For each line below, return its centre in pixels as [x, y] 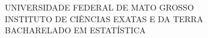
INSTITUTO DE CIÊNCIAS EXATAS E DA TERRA [104, 18]
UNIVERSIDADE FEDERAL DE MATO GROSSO [100, 7]
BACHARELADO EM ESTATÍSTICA [75, 30]
